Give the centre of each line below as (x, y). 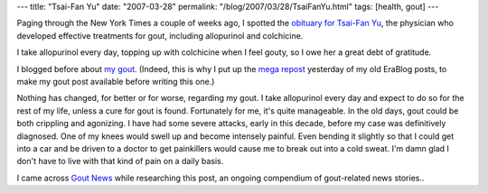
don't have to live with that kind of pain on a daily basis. (120, 161)
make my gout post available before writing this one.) (116, 81)
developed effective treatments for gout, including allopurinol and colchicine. (160, 35)
